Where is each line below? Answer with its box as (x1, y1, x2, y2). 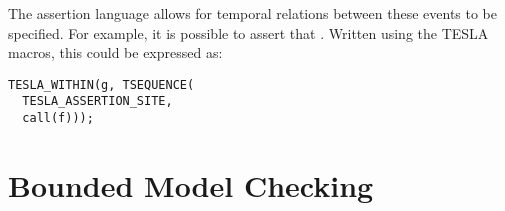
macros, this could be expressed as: (8, 42, 223, 63)
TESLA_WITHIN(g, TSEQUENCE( (8, 77, 195, 92)
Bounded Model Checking (8, 164, 374, 205)
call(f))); (22, 111, 94, 126)
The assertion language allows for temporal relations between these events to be (8, 3, 498, 23)
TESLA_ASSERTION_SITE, (22, 94, 173, 109)
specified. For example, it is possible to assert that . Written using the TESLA (8, 22, 489, 43)
